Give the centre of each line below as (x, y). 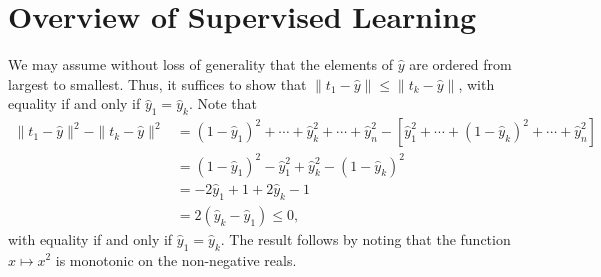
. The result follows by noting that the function (365, 238)
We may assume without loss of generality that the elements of (200, 64)
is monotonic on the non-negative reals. (176, 259)
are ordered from (460, 64)
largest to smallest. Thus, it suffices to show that (157, 83)
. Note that (222, 103)
